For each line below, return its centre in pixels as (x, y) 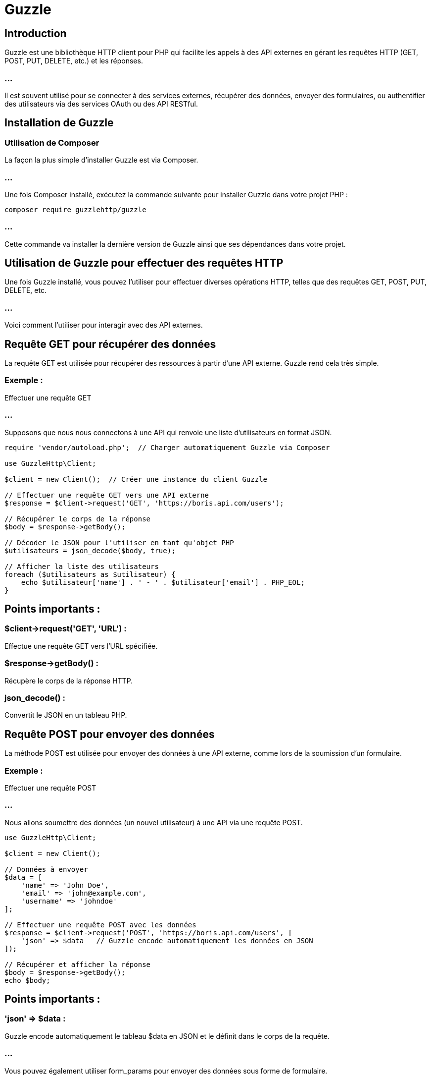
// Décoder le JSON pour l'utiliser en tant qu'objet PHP (119, 542)
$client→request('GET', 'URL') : (66, 629)
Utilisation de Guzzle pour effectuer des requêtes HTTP (144, 263)
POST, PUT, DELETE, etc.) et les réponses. (74, 61)
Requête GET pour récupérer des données (110, 344)
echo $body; (27, 980)
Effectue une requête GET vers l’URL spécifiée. (81, 646)
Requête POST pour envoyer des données (110, 734)
